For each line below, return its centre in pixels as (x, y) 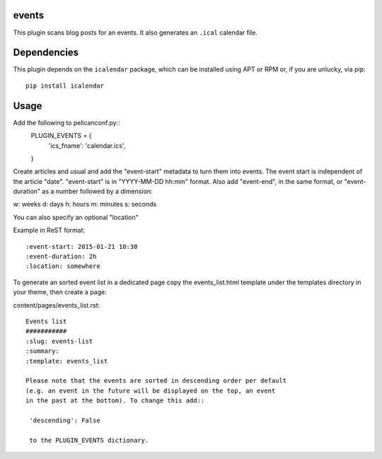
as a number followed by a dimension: (97, 192)
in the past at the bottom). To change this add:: (115, 401)
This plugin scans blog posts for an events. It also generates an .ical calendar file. (135, 33)
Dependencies (46, 53)
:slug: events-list (59, 341)
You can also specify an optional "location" (76, 217)
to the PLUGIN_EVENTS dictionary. (89, 440)
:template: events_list (67, 361)
